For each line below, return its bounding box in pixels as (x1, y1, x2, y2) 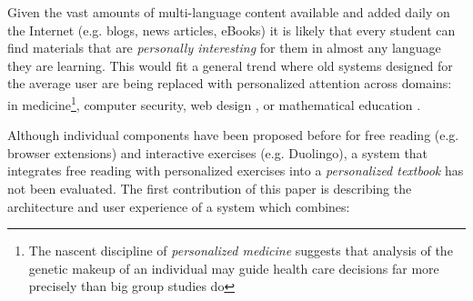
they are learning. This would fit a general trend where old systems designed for (7, 55, 453, 75)
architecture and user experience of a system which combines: (7, 196, 350, 216)
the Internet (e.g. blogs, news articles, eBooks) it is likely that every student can (7, 20, 456, 39)
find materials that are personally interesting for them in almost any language (7, 38, 441, 57)
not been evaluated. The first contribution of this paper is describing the (7, 179, 412, 197)
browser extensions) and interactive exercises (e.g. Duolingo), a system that (7, 143, 428, 162)
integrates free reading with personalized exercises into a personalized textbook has (7, 161, 464, 180)
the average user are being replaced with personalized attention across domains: (7, 74, 452, 93)
